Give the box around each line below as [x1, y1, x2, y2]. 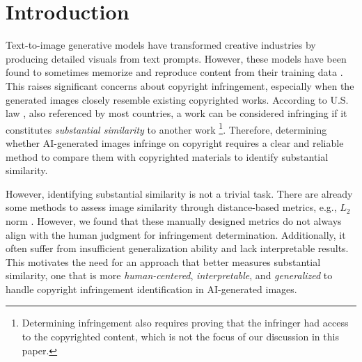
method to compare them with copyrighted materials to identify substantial [6, 149, 329, 164]
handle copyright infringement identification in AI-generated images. [6, 281, 297, 296]
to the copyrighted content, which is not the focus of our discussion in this [22, 329, 339, 344]
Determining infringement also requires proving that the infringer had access [22, 315, 349, 330]
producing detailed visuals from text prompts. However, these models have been [6, 51, 347, 65]
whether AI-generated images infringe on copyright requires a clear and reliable [6, 135, 344, 150]
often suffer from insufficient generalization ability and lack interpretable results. [6, 241, 349, 255]
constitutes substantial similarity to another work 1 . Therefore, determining [6, 120, 327, 136]
